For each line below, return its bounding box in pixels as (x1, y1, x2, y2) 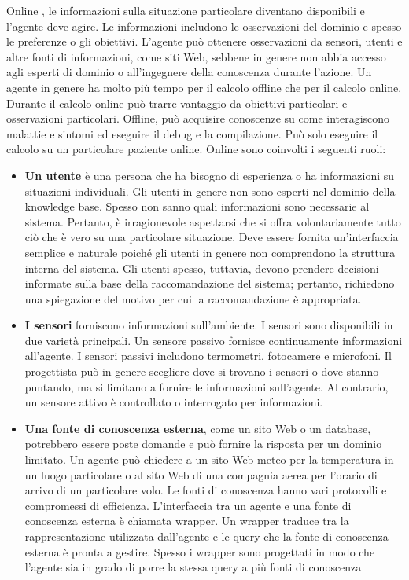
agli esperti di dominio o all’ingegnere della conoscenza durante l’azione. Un (6, 64, 372, 80)
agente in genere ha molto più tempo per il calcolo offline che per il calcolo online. (6, 79, 402, 95)
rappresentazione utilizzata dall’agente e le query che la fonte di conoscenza (24, 528, 389, 544)
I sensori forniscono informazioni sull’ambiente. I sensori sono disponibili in (24, 317, 393, 333)
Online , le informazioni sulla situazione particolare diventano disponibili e (6, 2, 365, 18)
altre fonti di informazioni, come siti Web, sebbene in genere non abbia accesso (6, 48, 386, 64)
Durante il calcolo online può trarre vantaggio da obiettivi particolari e (6, 94, 348, 111)
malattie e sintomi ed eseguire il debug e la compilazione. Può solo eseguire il (6, 125, 378, 141)
